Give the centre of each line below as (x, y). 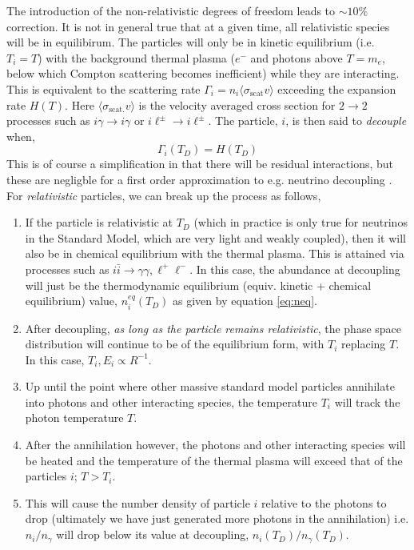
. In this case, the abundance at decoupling (295, 269)
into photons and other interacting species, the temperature (171, 401)
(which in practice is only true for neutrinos (301, 222)
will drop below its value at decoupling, (153, 534)
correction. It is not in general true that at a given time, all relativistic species (198, 26)
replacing (364, 344)
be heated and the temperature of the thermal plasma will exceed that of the (214, 460)
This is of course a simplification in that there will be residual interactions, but (200, 164)
